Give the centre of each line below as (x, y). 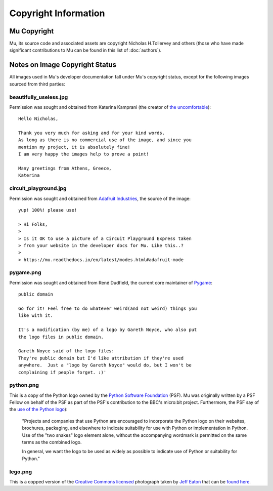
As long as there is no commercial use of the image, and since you (105, 140)
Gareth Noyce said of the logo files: (66, 351)
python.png (24, 385)
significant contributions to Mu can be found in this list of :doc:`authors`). (85, 50)
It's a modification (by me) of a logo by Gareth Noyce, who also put (108, 330)
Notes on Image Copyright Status (63, 65)
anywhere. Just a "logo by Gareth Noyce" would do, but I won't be (105, 365)
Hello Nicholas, (38, 119)
